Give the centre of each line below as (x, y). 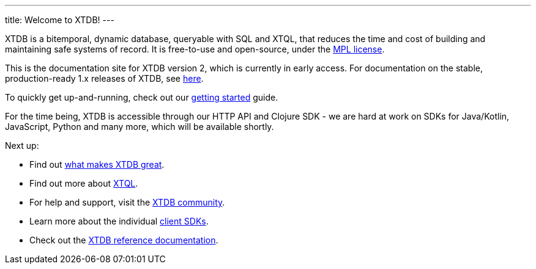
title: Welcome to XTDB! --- (60, 20)
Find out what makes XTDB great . (97, 164)
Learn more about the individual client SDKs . (119, 221)
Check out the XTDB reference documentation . (124, 240)
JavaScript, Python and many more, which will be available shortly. (140, 127)
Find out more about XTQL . (84, 183)
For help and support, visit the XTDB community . (127, 202)
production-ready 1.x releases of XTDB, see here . (104, 78)
